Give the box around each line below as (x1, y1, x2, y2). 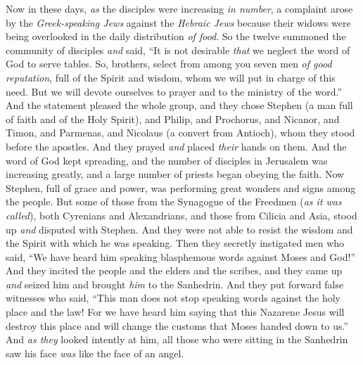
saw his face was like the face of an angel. (6, 345, 184, 360)
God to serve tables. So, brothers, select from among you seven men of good (6, 56, 332, 71)
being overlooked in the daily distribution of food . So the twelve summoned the (6, 29, 346, 44)
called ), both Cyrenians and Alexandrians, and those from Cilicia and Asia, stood (6, 207, 357, 222)
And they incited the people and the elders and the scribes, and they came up (6, 263, 343, 278)
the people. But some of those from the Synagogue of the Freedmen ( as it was (6, 194, 342, 209)
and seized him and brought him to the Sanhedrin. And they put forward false (6, 276, 344, 291)
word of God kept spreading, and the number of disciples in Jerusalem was (6, 153, 328, 167)
